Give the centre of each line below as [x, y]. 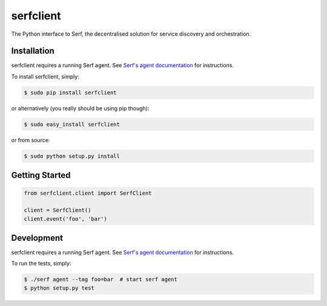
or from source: [31, 140]
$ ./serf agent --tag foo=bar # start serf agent [101, 279]
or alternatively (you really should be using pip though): [80, 108]
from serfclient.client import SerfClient [88, 193]
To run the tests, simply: [41, 264]
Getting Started [41, 175]
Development [37, 238]
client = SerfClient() [58, 210]
